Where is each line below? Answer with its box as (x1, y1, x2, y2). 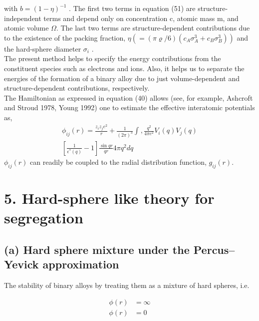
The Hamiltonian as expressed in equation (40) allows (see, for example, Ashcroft (4, 92, 253, 103)
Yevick (4, 256, 39, 272)
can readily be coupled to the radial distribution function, (30, 156, 207, 167)
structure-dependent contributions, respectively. (4, 83, 150, 93)
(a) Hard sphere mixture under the (4, 241, 190, 257)
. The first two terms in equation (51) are (69, 3, 196, 13)
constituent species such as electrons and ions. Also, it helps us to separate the (4, 63, 245, 73)
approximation (42, 256, 119, 272)
